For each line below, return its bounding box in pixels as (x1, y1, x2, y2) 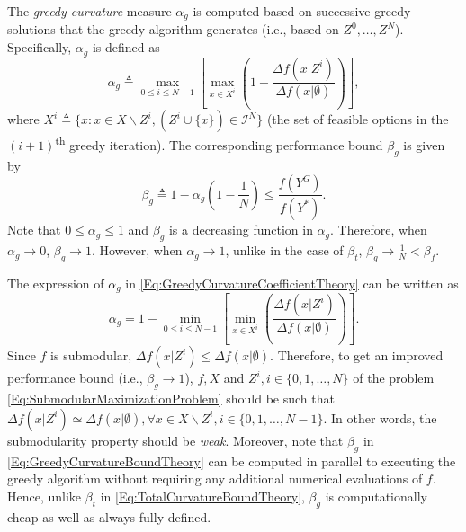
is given (403, 136, 445, 155)
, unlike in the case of (225, 241, 344, 260)
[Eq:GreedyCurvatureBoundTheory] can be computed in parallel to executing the (7, 451, 456, 470)
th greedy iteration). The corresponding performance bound (55, 133, 383, 155)
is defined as (92, 38, 160, 57)
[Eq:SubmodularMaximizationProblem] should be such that (7, 389, 335, 408)
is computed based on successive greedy (193, 2, 411, 20)
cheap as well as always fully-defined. (7, 507, 211, 526)
